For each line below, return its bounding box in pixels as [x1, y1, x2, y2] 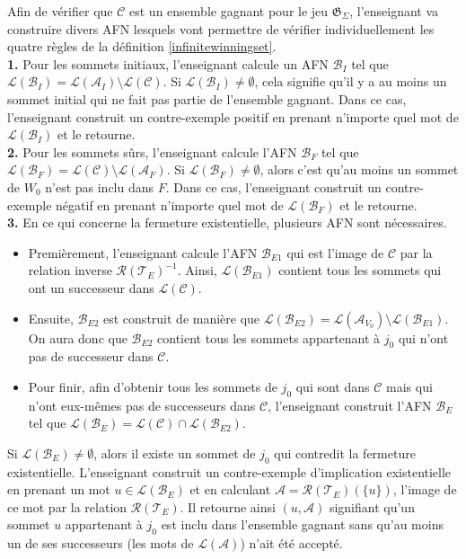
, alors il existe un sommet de [93, 443, 256, 462]
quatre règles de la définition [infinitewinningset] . [7, 37, 277, 56]
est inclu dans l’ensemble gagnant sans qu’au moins [161, 515, 444, 534]
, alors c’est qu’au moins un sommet [259, 160, 459, 179]
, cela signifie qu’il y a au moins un [254, 72, 447, 91]
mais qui [386, 377, 433, 395]
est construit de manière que [103, 308, 260, 327]
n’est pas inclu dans [45, 177, 154, 196]
